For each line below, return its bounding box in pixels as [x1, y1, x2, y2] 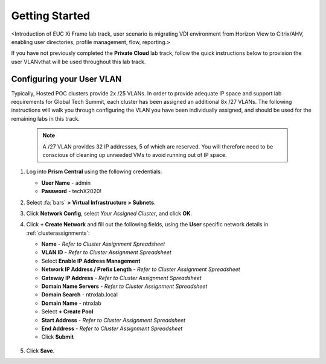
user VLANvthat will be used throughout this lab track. [11, 58, 146, 65]
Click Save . [26, 347, 55, 354]
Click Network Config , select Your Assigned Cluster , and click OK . [26, 209, 193, 217]
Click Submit [41, 333, 74, 340]
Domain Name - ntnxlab [41, 299, 102, 307]
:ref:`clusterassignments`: [26, 229, 90, 237]
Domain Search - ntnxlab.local [41, 291, 118, 298]
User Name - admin [41, 179, 91, 187]
